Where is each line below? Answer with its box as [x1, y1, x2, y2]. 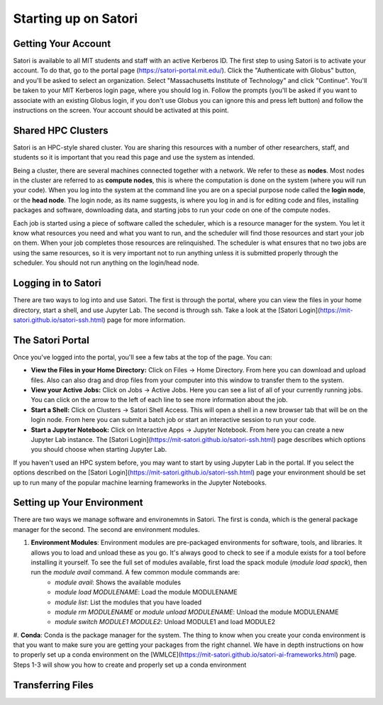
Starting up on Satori [13, 11, 138, 26]
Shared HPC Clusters [13, 124, 109, 136]
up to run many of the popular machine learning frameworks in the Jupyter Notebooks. [13, 478, 267, 487]
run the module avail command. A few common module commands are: [30, 568, 240, 577]
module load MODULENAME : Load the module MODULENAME [55, 588, 238, 596]
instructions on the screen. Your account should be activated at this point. [13, 106, 230, 115]
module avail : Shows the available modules [55, 578, 181, 587]
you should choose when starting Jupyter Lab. [30, 445, 167, 454]
